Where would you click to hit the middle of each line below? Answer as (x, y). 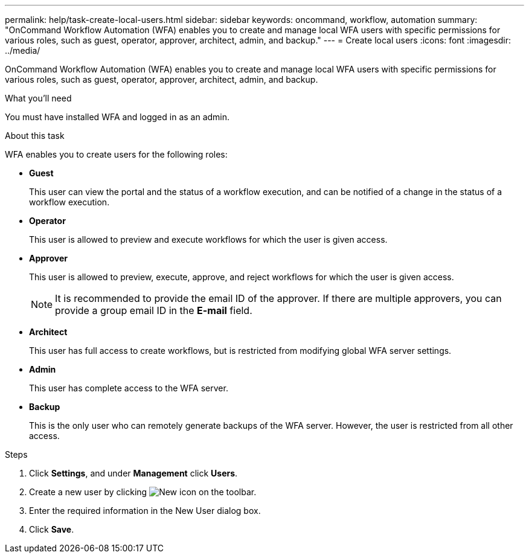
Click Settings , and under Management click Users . (133, 473)
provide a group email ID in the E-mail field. (154, 310)
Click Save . (52, 529)
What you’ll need (38, 98)
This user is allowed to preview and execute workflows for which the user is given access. (208, 239)
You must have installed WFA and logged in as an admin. (117, 117)
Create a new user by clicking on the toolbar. (143, 492)
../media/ (23, 50)
